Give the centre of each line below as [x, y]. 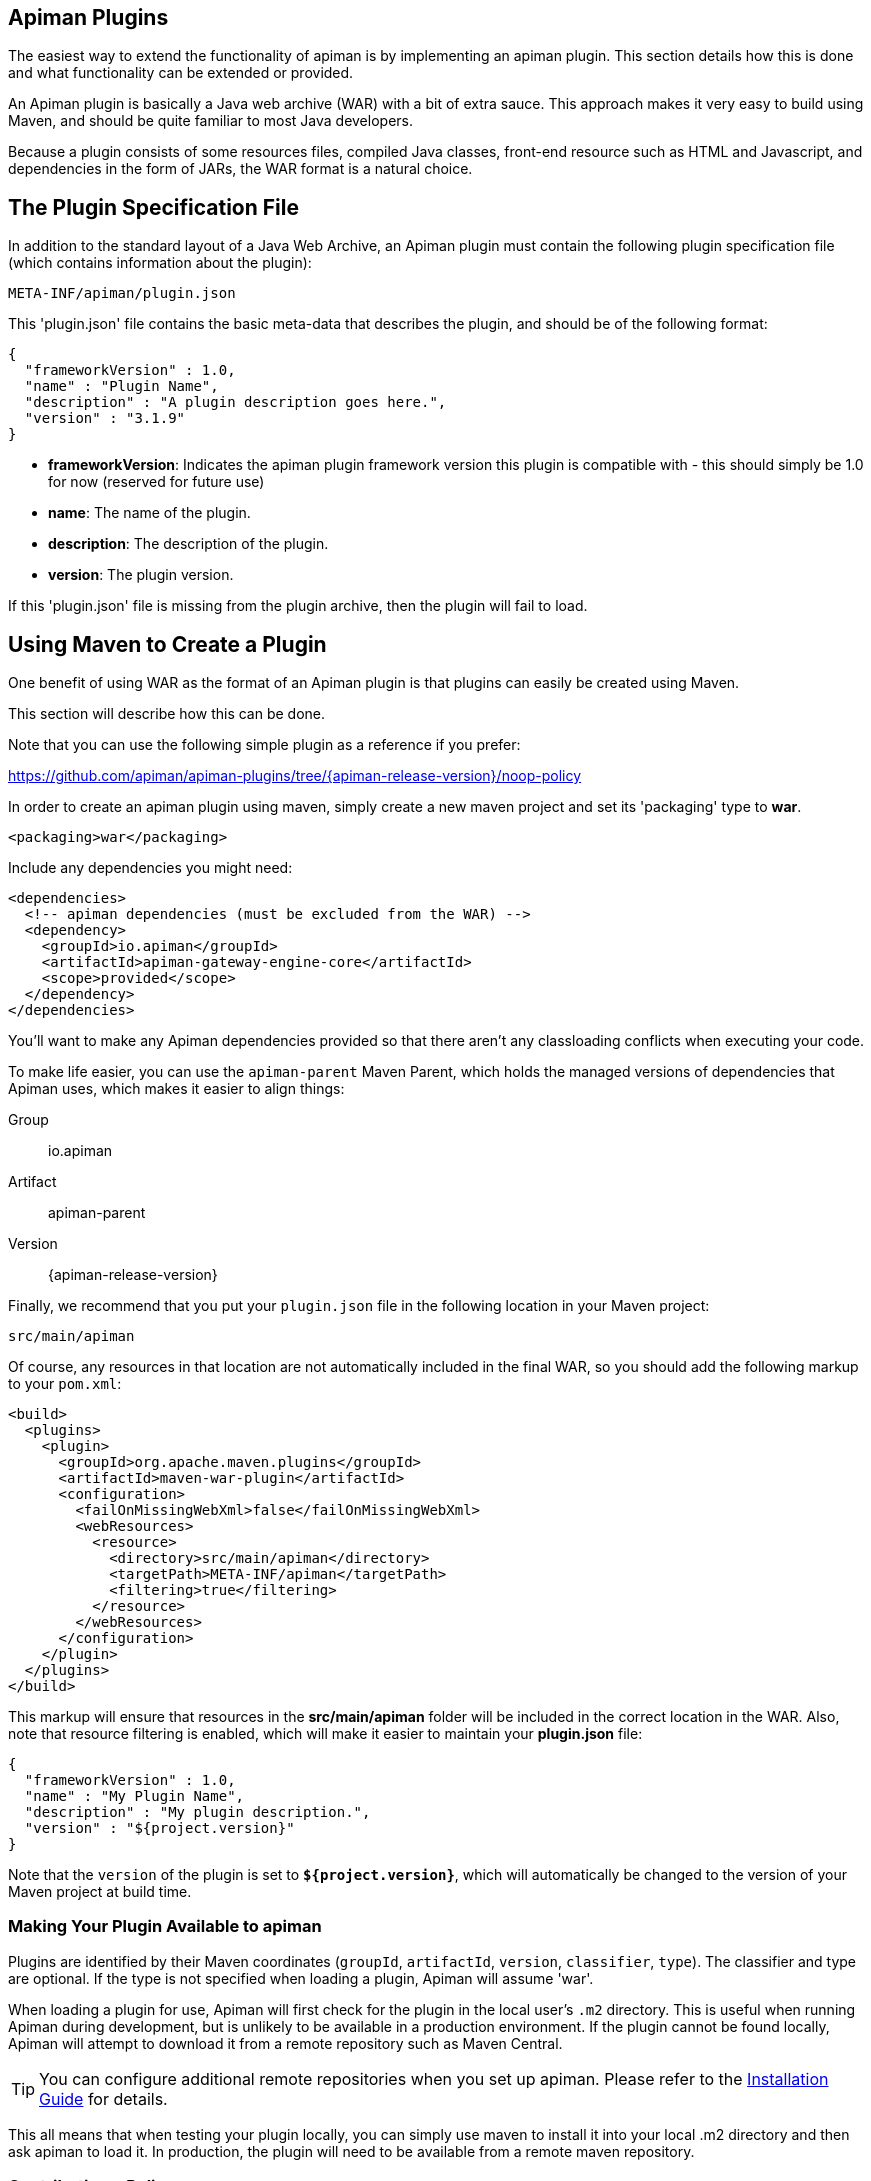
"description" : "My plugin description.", [197, 1812]
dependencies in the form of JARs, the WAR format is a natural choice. [240, 169]
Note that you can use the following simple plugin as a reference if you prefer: [264, 745]
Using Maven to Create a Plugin [167, 644]
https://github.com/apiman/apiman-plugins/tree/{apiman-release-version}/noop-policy [295, 776]
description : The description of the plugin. [188, 544]
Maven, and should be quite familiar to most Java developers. [210, 121]
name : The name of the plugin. [149, 513]
